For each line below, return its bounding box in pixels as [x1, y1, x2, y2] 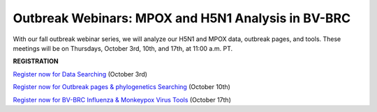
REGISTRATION [13, 57, 59, 65]
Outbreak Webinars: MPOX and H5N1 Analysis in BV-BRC [13, 10, 351, 26]
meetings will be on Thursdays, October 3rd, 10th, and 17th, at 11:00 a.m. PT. [13, 44, 233, 52]
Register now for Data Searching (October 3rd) [13, 70, 148, 78]
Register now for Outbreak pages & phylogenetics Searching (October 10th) [13, 83, 230, 91]
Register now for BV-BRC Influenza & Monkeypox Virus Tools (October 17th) [13, 95, 232, 104]
